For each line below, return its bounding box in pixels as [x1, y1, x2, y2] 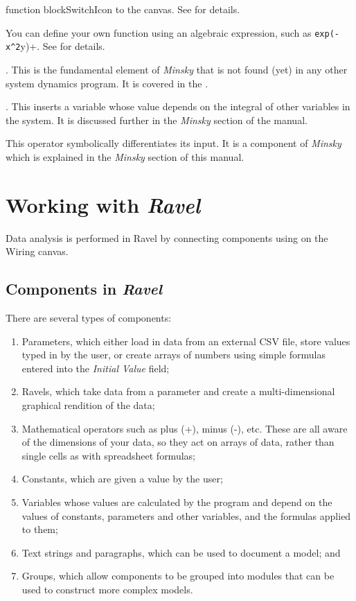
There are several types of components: [6, 310, 172, 324]
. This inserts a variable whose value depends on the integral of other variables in [6, 99, 350, 114]
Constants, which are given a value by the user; [21, 471, 223, 486]
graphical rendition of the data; [21, 397, 155, 412]
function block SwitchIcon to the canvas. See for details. [6, 2, 240, 16]
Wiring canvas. [6, 244, 69, 259]
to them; [21, 522, 58, 537]
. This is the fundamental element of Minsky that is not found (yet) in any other [6, 62, 348, 76]
